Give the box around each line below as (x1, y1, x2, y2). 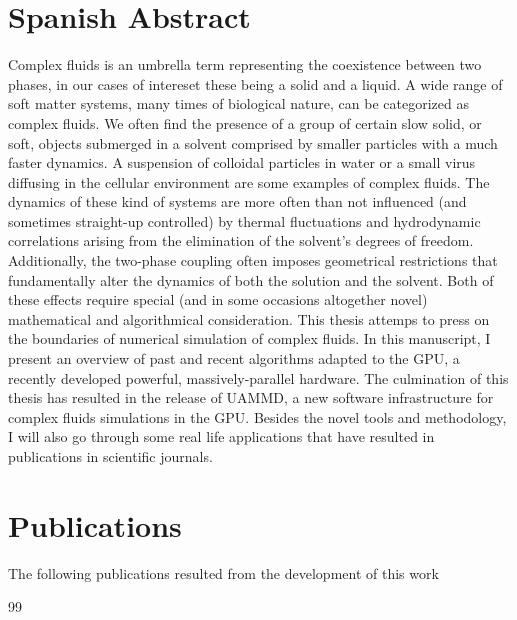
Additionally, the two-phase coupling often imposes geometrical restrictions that (8, 250, 498, 271)
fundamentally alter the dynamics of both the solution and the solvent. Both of (8, 269, 494, 290)
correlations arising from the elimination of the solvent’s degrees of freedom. (8, 230, 474, 251)
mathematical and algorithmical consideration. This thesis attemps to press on (8, 308, 490, 329)
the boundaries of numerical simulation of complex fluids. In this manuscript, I (8, 328, 491, 349)
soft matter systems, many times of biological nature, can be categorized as (8, 93, 469, 114)
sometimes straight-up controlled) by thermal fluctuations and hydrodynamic (8, 210, 481, 231)
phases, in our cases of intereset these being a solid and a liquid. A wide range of (8, 73, 503, 94)
